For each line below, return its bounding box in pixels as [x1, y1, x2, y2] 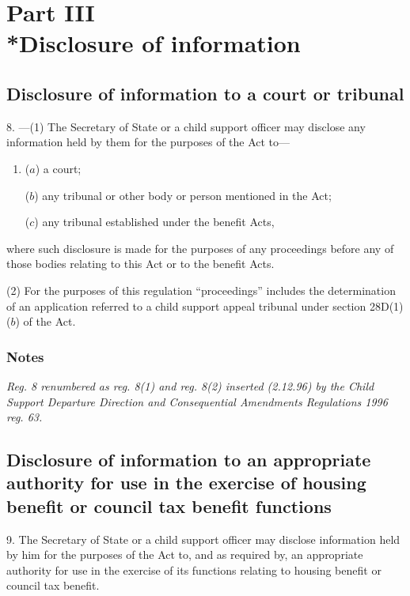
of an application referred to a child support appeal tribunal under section [6, 297, 366, 314]
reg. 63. [6, 409, 43, 425]
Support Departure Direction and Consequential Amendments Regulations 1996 [6, 393, 388, 409]
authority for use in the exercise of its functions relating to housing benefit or [6, 561, 382, 578]
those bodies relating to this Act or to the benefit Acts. [6, 255, 275, 272]
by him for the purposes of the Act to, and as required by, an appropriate [6, 546, 363, 563]
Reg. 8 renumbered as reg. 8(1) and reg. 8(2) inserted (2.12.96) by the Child [6, 377, 374, 394]
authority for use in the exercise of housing [6, 470, 366, 495]
